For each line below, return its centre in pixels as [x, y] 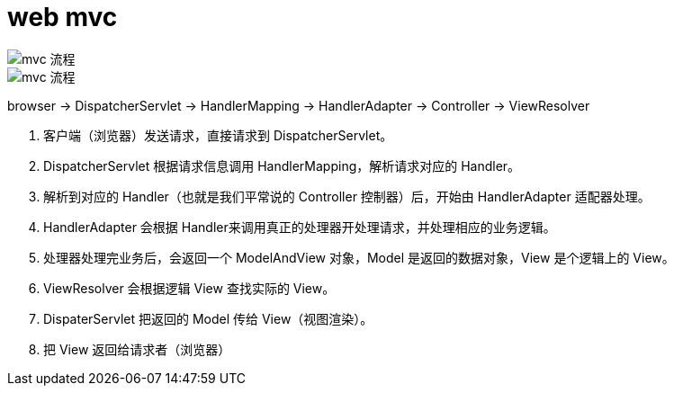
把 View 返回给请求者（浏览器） [137, 349]
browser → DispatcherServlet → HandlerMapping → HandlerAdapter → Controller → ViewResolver [299, 105]
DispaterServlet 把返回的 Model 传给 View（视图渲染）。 [208, 318]
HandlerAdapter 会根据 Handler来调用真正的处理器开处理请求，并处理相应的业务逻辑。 [300, 227]
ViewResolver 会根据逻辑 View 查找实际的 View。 [189, 288]
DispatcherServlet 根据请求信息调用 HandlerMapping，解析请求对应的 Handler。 [282, 165]
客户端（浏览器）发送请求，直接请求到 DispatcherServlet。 [218, 135]
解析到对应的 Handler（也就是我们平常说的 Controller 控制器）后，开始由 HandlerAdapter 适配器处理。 [347, 196]
